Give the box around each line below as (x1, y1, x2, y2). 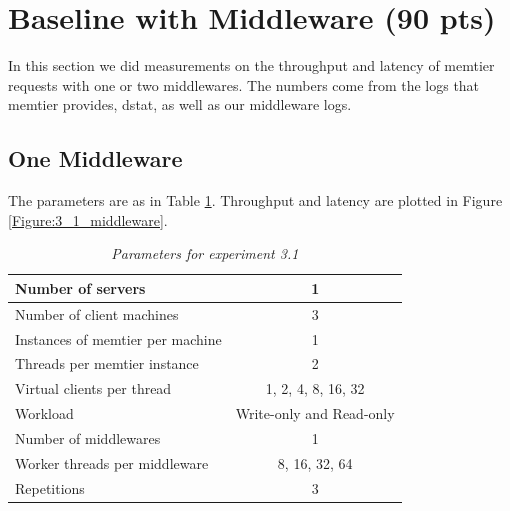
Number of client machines (15, 303, 179, 324)
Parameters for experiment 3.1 (111, 243, 299, 264)
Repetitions (15, 477, 85, 498)
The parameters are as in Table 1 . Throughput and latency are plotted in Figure (8, 190, 503, 211)
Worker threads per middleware (15, 452, 209, 473)
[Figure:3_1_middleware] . (8, 209, 168, 230)
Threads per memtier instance (15, 353, 199, 374)
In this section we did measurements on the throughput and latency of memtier (8, 55, 495, 76)
